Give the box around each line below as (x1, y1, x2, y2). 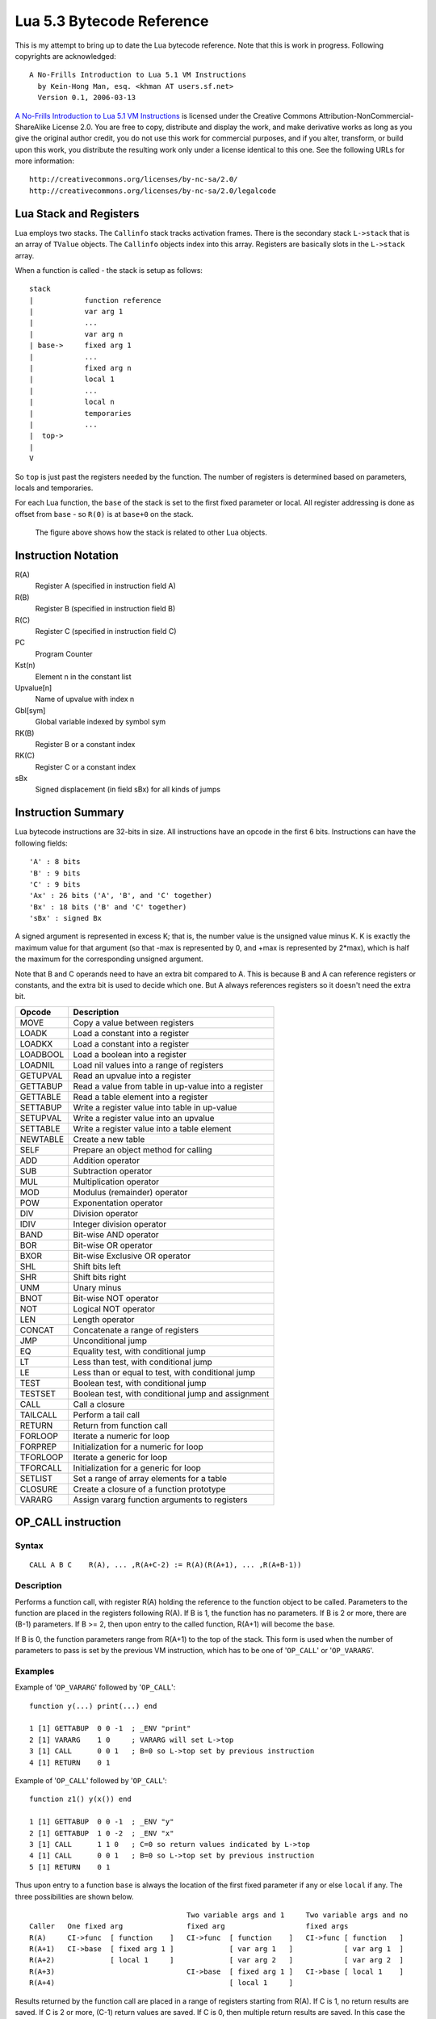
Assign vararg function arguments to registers (73, 1494, 248, 1505)
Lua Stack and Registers (15, 207, 140, 220)
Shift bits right (73, 1271, 127, 1282)
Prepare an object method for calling (73, 1144, 212, 1155)
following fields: (15, 838, 68, 848)
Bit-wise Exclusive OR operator (73, 1250, 191, 1261)
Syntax (15, 1540, 44, 1551)
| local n (29, 397, 115, 407)
